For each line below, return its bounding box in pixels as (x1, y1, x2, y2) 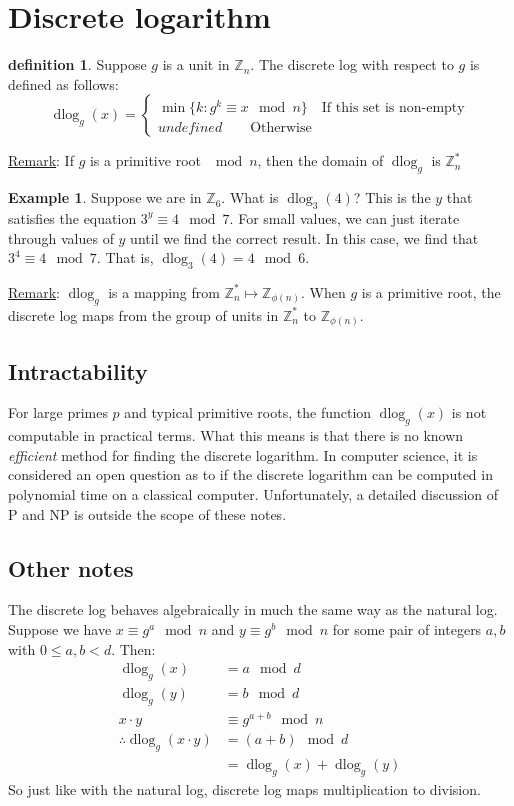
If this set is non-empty (321, 100, 465, 115)
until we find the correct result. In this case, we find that (130, 227, 479, 248)
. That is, (96, 247, 154, 268)
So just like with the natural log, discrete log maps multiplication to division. (8, 778, 481, 799)
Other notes (8, 552, 134, 583)
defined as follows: (8, 73, 119, 94)
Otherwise (250, 120, 312, 135)
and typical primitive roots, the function (124, 402, 372, 423)
